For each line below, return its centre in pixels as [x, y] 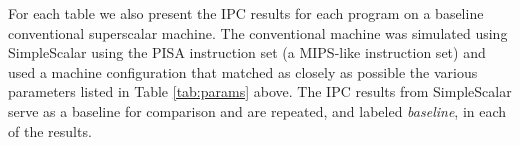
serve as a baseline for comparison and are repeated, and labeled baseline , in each [257, 110]
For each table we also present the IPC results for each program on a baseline [246, 13]
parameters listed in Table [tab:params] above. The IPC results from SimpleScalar [260, 91]
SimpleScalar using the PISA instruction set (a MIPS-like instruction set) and [247, 52]
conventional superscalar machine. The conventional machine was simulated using [258, 32]
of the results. [50, 130]
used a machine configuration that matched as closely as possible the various [243, 71]
